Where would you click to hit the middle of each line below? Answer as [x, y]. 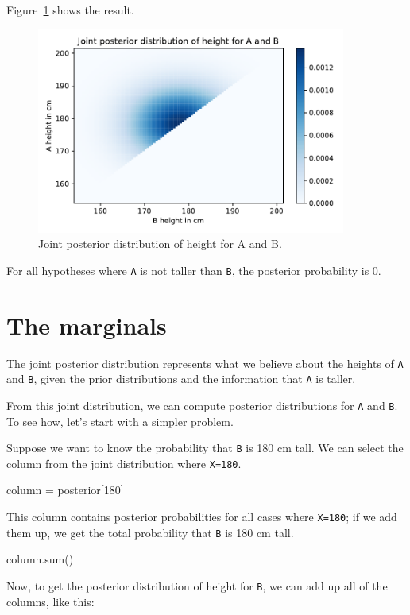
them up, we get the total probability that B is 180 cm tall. [150, 532]
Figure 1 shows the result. [70, 10]
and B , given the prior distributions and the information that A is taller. [181, 379]
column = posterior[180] [65, 490]
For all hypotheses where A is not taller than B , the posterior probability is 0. [194, 270]
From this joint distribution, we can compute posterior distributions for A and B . [202, 405]
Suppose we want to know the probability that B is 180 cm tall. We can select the [205, 448]
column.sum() [40, 559]
